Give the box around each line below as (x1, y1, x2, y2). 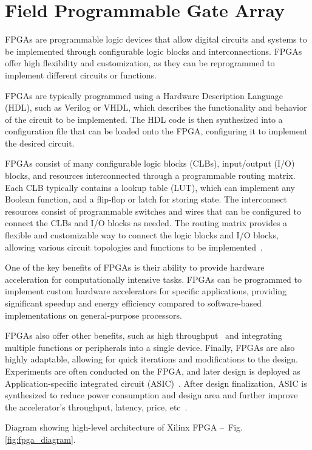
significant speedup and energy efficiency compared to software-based (5, 297, 262, 309)
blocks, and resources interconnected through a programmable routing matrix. (5, 169, 296, 182)
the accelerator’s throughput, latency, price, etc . (5, 400, 188, 413)
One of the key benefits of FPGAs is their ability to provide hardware (5, 261, 265, 274)
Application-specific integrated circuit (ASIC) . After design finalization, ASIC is (5, 376, 307, 389)
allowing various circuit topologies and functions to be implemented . (5, 240, 263, 253)
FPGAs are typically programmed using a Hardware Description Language (5, 89, 283, 102)
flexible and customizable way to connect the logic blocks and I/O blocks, (5, 229, 279, 241)
